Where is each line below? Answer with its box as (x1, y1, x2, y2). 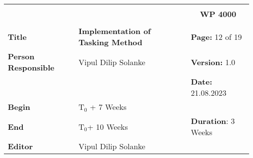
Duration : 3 (191, 115, 235, 126)
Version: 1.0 (191, 56, 235, 68)
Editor (8, 140, 33, 152)
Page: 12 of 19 (191, 31, 242, 42)
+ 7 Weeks (90, 101, 127, 112)
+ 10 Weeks (87, 121, 128, 132)
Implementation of (78, 25, 151, 36)
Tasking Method (78, 36, 143, 48)
